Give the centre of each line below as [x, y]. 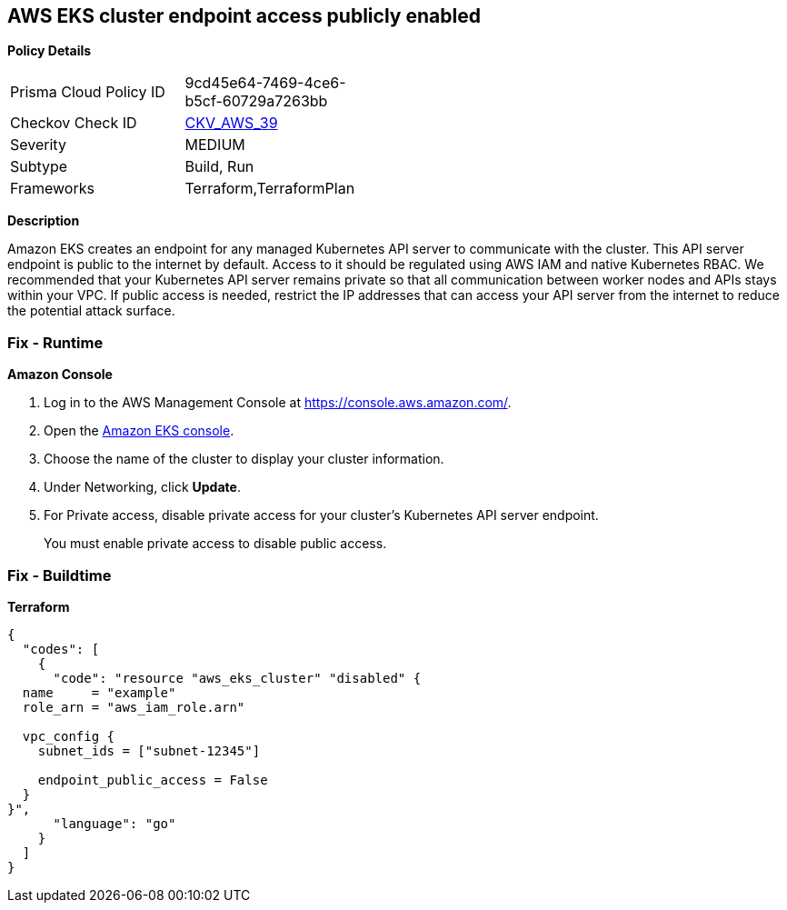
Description [44, 221]
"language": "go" [115, 823]
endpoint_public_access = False [153, 780]
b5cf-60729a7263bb [256, 101]
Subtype [39, 167]
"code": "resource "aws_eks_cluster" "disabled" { [237, 678]
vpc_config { [69, 736]
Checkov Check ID [74, 123]
